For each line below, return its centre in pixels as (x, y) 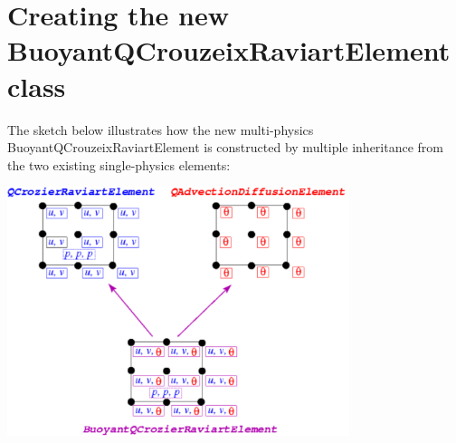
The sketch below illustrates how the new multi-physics (161, 129)
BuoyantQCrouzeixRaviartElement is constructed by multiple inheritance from (226, 147)
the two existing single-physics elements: (119, 164)
